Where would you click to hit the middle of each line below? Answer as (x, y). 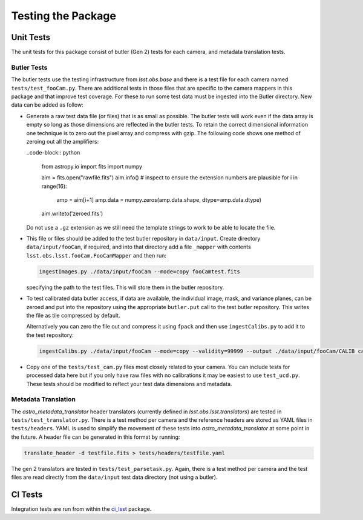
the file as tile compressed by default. (73, 315)
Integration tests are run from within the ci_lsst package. (81, 509)
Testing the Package (64, 16)
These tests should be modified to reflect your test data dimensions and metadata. (129, 384)
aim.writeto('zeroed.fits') (72, 214)
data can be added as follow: (47, 105)
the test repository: (50, 335)
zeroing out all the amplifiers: (63, 141)
